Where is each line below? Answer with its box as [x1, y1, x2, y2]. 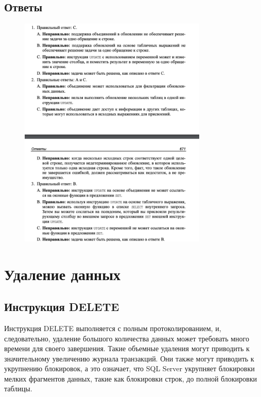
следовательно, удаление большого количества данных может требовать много [4, 333, 249, 343]
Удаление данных [4, 263, 121, 284]
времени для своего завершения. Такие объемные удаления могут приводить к [4, 343, 250, 354]
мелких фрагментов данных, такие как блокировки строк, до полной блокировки [4, 373, 257, 384]
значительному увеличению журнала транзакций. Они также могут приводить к [4, 353, 254, 364]
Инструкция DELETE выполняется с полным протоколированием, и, [4, 322, 221, 333]
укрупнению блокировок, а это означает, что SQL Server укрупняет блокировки [4, 363, 255, 374]
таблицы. [4, 383, 32, 394]
